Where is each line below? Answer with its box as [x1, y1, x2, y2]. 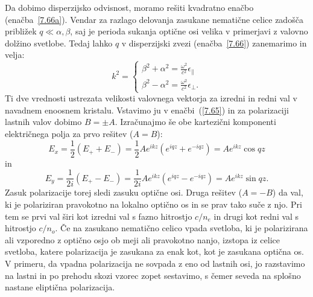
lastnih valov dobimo [5, 115, 82, 128]
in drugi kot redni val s [213, 209, 299, 222]
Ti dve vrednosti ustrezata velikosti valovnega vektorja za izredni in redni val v [5, 92, 297, 104]
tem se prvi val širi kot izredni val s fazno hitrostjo [5, 209, 192, 222]
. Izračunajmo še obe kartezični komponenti [115, 115, 276, 128]
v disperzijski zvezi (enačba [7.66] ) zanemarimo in [121, 36, 307, 49]
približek [5, 25, 37, 37]
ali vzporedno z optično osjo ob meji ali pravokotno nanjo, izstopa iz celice [5, 233, 280, 246]
